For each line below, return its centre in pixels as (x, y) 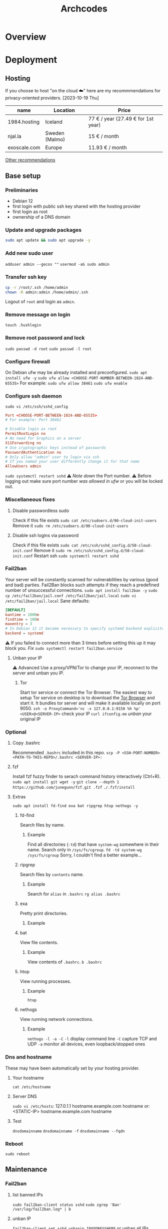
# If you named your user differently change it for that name (72, 462)
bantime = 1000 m (22, 615)
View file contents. (39, 943)
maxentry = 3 (19, 624)
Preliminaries (22, 190)
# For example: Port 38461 (33, 420)
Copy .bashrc (26, 743)
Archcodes (84, 9)
